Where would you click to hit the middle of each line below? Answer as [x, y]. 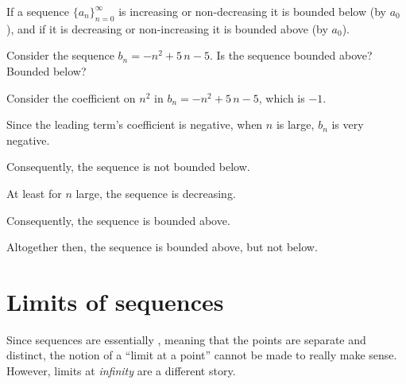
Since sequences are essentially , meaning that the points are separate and [186, 339]
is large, [295, 124]
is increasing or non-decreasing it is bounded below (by [252, 11]
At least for [34, 193]
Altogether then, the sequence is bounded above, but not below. [162, 247]
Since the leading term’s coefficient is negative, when [135, 124]
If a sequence [38, 11]
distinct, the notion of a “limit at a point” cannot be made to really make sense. [202, 355]
